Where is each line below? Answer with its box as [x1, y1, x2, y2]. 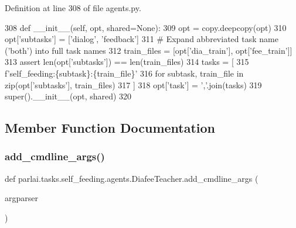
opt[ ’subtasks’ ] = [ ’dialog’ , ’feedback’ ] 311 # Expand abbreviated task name [5, 33, 278, 45]
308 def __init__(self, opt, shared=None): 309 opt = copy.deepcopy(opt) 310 [5, 21, 287, 33]
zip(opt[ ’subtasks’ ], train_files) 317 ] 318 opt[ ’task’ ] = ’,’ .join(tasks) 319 [5, 78, 262, 91]
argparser [5, 192, 38, 204]
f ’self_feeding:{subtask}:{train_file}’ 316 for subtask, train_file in [5, 67, 244, 79]
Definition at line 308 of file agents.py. [5, 2, 141, 13]
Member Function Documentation [5, 119, 216, 137]
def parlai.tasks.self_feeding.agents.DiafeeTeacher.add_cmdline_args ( [5, 172, 258, 184]
